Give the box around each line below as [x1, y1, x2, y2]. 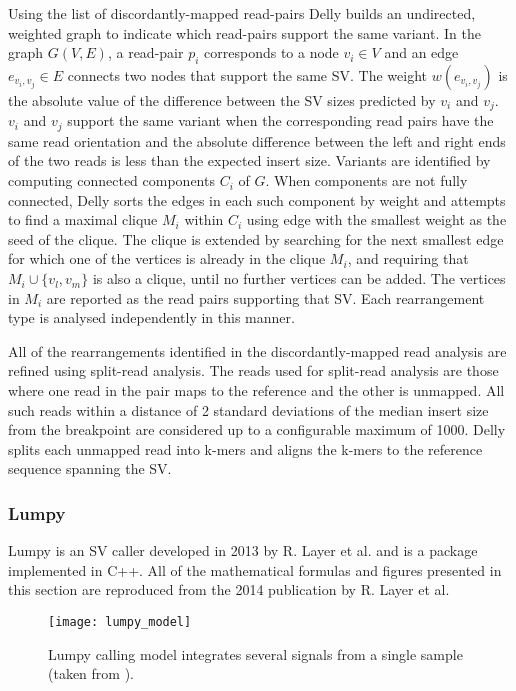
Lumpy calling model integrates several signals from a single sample [48, 643, 463, 664]
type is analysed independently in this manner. [8, 307, 295, 328]
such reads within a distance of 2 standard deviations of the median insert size [8, 399, 489, 420]
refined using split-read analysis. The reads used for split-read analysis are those [8, 360, 499, 381]
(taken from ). [48, 663, 134, 684]
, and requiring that [347, 248, 469, 269]
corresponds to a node [204, 42, 339, 63]
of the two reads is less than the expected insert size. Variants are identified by [8, 150, 491, 171]
